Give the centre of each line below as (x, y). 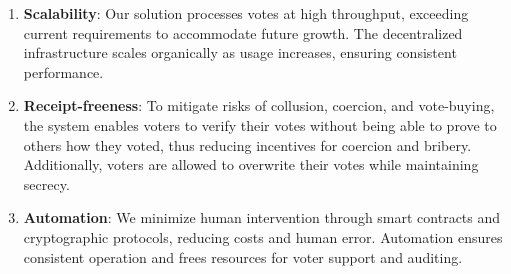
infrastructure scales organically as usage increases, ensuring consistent (240, 52)
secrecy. (46, 183)
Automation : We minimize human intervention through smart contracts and (262, 217)
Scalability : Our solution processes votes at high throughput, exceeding (246, 13)
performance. (63, 71)
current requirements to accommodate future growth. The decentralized (243, 32)
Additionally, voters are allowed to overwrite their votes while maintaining (251, 164)
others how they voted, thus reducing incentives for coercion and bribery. (247, 144)
